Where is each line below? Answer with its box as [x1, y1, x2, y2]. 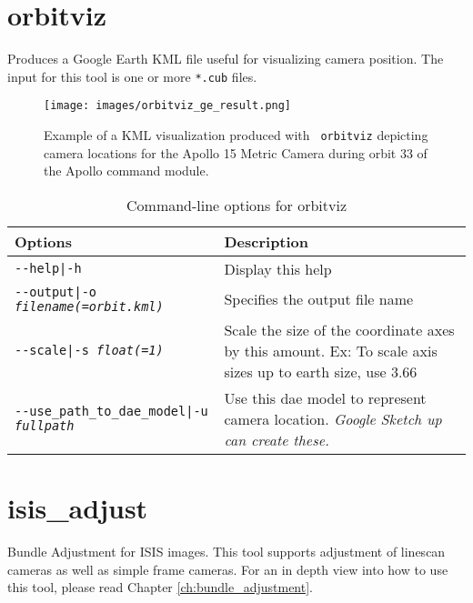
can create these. [224, 428, 329, 450]
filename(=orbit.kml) [15, 298, 164, 314]
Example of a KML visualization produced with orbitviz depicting [44, 126, 428, 145]
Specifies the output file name [224, 288, 414, 310]
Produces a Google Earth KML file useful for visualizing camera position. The [7, 49, 444, 68]
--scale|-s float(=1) [15, 343, 164, 358]
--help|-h [15, 261, 82, 276]
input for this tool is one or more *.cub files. [7, 66, 257, 85]
